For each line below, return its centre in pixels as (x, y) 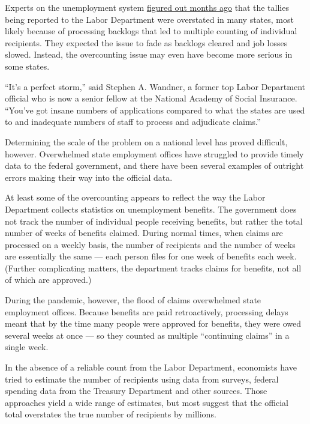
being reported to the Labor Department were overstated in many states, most (149, 19)
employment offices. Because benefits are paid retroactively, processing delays (147, 311)
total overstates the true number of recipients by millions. (111, 414)
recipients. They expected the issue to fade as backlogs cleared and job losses (146, 42)
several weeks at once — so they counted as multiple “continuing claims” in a (147, 335)
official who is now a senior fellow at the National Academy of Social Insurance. (151, 98)
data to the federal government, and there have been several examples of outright (154, 165)
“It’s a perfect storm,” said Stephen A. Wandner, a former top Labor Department (155, 86)
